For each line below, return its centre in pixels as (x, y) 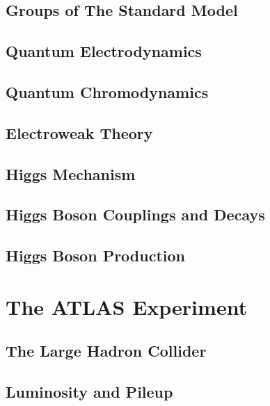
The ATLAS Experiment (127, 306)
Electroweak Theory (79, 132)
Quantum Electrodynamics (104, 51)
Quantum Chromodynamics (107, 91)
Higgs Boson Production (96, 255)
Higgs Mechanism (71, 173)
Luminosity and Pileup (89, 392)
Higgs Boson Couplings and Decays (135, 214)
